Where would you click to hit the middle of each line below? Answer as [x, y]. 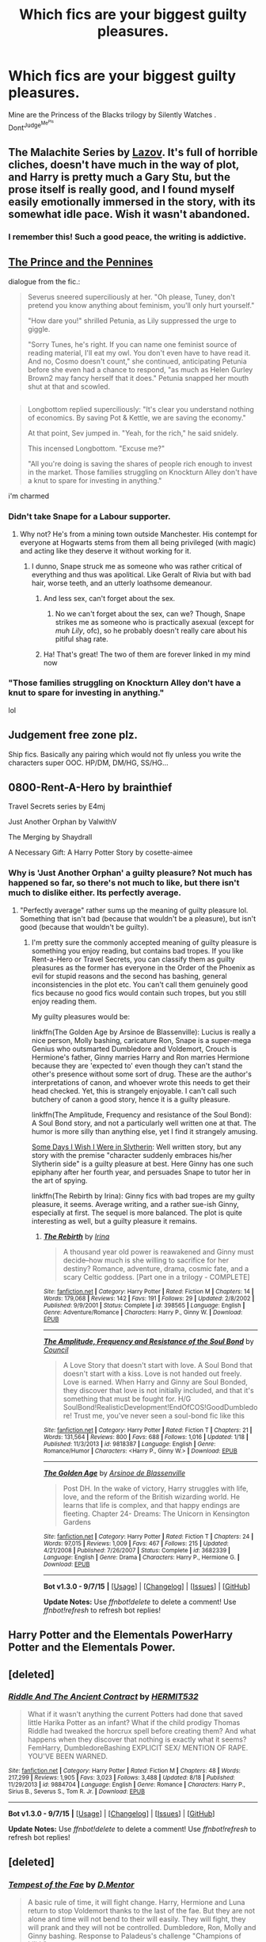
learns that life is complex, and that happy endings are [151, 1505]
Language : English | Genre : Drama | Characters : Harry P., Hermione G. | [141, 1557]
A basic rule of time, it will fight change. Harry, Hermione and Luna [136, 1902]
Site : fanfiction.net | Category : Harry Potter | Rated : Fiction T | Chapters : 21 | [148, 1430]
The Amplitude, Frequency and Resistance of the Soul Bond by [148, 1341]
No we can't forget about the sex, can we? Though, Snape [150, 613]
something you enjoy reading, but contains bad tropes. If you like [137, 950]
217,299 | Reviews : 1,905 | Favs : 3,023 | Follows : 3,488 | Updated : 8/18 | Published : [122, 1777]
